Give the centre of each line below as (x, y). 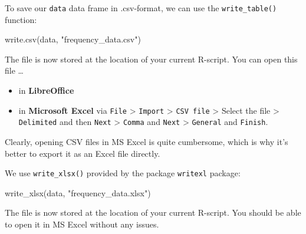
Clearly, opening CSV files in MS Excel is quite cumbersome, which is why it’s (147, 141)
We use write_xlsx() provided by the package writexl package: (123, 173)
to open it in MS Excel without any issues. (82, 224)
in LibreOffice (46, 90)
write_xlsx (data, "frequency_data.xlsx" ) (78, 192)
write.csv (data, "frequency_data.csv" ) (73, 39)
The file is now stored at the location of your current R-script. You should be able (153, 212)
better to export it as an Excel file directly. (83, 153)
